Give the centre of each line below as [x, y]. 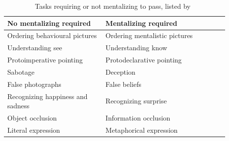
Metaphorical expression [142, 130]
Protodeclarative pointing [143, 60]
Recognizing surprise [136, 101]
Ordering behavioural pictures [52, 35]
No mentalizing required [49, 23]
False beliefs [124, 84]
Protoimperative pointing [45, 60]
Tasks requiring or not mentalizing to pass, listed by [113, 6]
